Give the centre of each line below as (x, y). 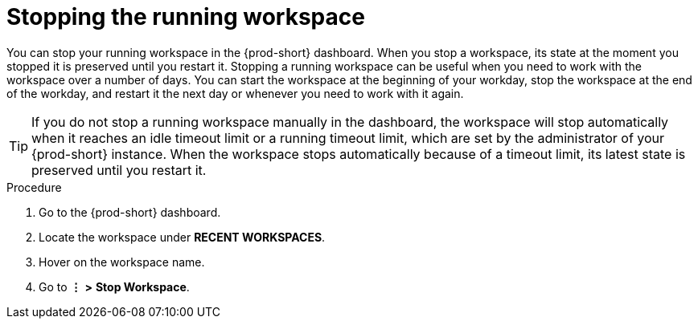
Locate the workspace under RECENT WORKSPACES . (182, 237)
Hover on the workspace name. (122, 262)
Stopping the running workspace (186, 17)
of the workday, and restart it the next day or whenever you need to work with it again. (235, 93)
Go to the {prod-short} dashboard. (130, 212)
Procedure (34, 187)
